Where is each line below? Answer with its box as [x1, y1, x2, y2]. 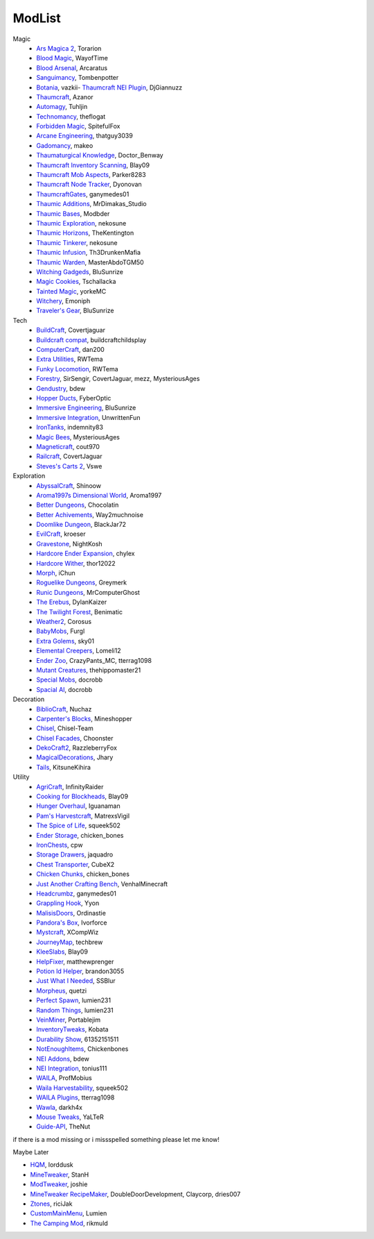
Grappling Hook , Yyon [36, 899, 100, 907]
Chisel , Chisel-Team [36, 724, 93, 732]
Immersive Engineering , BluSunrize [36, 403, 136, 412]
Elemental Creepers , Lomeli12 [36, 646, 121, 655]
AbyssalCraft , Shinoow [36, 481, 102, 489]
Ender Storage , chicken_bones [36, 831, 124, 839]
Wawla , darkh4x [36, 1103, 83, 1111]
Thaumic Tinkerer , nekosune [36, 238, 118, 246]
